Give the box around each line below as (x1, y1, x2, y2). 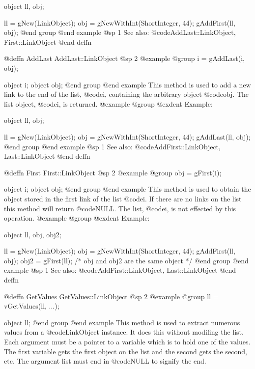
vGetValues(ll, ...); (4, 301, 59, 311)
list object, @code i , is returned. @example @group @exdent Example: (4, 98, 213, 109)
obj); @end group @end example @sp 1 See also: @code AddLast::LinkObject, (4, 27, 236, 37)
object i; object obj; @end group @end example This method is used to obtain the (4, 184, 251, 194)
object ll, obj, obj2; (4, 229, 61, 239)
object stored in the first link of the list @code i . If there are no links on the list (4, 193, 242, 203)
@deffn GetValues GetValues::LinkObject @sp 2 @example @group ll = (4, 291, 219, 301)
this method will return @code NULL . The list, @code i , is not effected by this (4, 203, 236, 213)
